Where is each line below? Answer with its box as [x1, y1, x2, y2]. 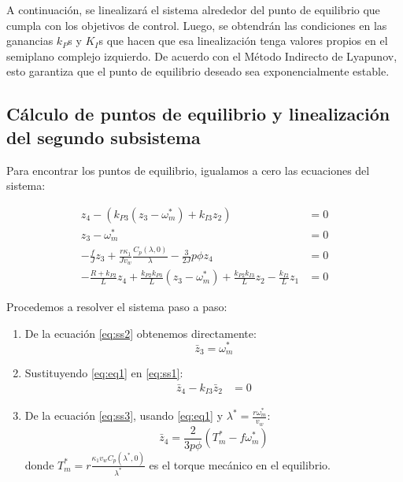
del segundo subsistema [6, 124, 201, 149]
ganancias [6, 32, 54, 49]
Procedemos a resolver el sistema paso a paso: [6, 298, 227, 315]
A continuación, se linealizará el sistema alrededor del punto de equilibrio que [6, 2, 380, 17]
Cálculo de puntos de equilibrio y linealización [6, 102, 390, 126]
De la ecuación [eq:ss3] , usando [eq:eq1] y [24, 407, 224, 424]
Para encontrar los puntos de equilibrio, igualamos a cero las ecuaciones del [6, 161, 370, 178]
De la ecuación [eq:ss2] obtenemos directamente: [24, 324, 257, 341]
